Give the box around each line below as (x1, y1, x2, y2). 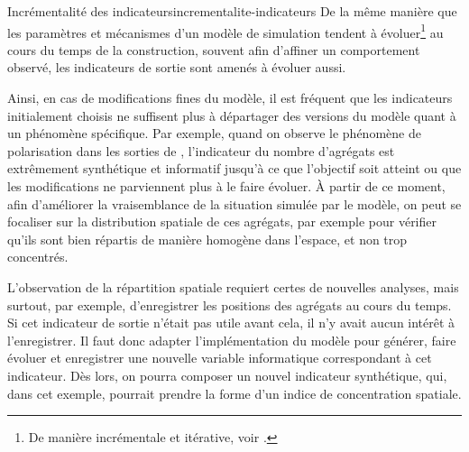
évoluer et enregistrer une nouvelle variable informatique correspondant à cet (7, 348, 432, 367)
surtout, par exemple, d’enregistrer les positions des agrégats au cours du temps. (7, 295, 452, 314)
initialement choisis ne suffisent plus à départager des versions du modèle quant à (7, 106, 456, 125)
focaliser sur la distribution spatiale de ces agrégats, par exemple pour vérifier (7, 212, 437, 231)
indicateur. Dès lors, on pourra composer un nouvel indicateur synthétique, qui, (7, 365, 447, 384)
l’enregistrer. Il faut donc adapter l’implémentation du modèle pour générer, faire (7, 330, 456, 349)
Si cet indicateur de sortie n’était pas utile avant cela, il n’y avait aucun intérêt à (7, 313, 455, 332)
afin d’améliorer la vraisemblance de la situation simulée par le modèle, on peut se (7, 194, 462, 213)
